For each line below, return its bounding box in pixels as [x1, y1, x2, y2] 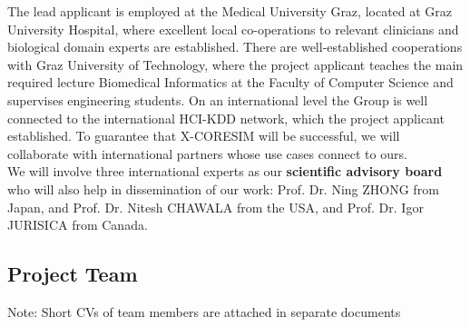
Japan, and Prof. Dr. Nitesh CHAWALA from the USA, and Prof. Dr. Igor [7, 197, 424, 216]
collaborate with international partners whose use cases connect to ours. [7, 144, 407, 163]
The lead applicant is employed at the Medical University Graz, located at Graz [7, 2, 453, 20]
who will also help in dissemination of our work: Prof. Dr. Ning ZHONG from [7, 179, 439, 198]
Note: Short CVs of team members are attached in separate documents [7, 302, 401, 321]
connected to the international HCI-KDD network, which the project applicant [7, 108, 445, 127]
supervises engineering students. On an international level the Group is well [7, 90, 428, 109]
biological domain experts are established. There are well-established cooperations [7, 37, 463, 56]
